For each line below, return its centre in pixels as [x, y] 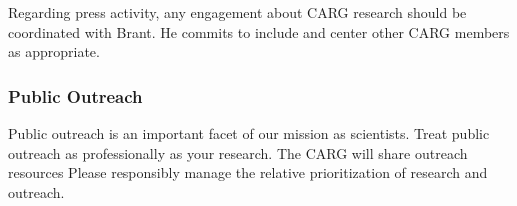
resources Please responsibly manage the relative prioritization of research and [248, 172]
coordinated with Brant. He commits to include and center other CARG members [259, 31]
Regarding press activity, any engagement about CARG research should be [237, 12]
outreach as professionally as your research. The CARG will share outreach [238, 152]
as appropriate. [54, 51]
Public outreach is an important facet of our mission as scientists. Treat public [249, 133]
